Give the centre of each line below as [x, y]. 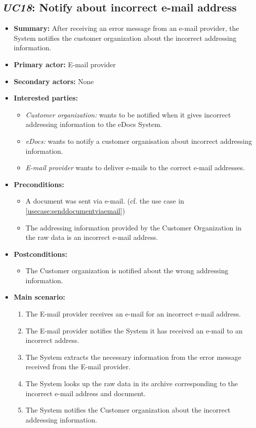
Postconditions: [41, 254]
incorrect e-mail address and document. [85, 393]
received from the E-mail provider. [78, 367]
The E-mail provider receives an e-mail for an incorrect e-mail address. [133, 314]
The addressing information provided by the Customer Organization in [133, 227]
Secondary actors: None [54, 81]
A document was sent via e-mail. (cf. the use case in [105, 201]
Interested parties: [46, 98]
